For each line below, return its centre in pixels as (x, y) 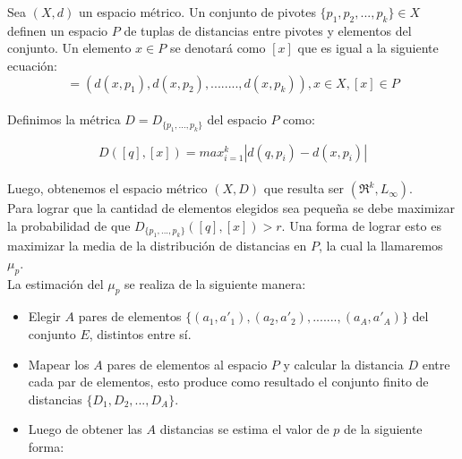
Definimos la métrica (64, 119)
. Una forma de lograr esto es (361, 225)
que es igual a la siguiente (368, 48)
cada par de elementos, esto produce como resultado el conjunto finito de (228, 382)
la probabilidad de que (69, 225)
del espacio (237, 119)
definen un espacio (58, 30)
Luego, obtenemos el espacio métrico (107, 188)
